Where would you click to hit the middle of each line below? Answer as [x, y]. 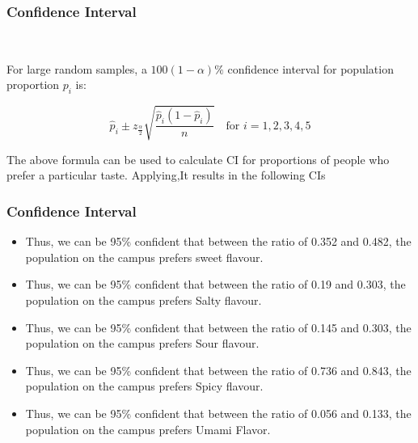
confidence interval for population [310, 68]
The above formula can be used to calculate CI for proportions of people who [198, 159]
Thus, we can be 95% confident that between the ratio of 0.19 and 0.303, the [215, 284]
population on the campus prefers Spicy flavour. [144, 386]
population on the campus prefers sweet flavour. [144, 257]
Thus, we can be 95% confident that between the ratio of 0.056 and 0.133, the [218, 413]
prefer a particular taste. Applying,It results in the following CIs [166, 175]
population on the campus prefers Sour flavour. [142, 343]
